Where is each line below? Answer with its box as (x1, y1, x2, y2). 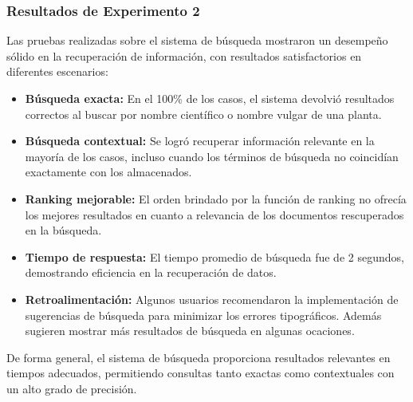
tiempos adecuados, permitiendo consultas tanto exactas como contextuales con (6, 365, 395, 381)
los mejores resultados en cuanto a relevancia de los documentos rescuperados (25, 206, 404, 223)
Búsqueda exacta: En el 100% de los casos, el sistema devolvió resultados (25, 90, 395, 106)
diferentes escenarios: (6, 63, 108, 80)
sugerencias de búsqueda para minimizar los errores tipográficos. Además (25, 306, 382, 323)
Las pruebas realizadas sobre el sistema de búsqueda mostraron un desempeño (6, 32, 388, 49)
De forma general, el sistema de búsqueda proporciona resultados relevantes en (6, 349, 391, 365)
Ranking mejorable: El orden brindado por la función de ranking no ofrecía (25, 190, 407, 207)
